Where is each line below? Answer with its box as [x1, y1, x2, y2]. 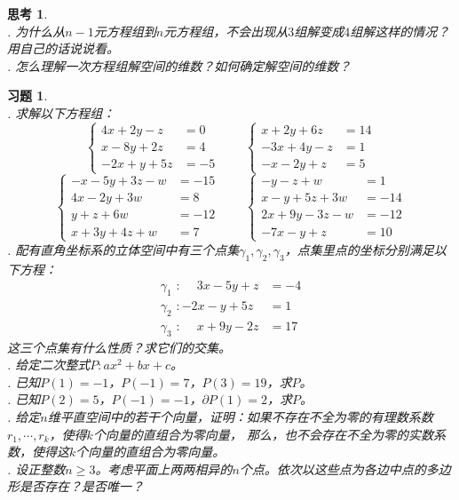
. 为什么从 [7, 21, 66, 40]
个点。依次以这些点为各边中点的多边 [239, 459, 451, 478]
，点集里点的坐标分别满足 [284, 240, 434, 258]
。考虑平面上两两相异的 [95, 459, 233, 478]
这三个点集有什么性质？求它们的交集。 [7, 337, 231, 356]
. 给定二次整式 [7, 355, 91, 374]
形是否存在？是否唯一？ [7, 477, 144, 496]
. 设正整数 [7, 459, 66, 478]
